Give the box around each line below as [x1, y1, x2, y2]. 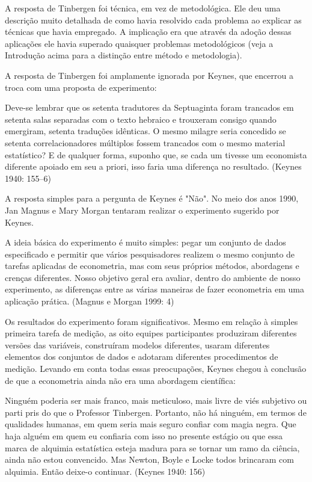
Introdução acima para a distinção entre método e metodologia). [5, 49, 242, 61]
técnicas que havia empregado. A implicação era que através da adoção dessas [5, 25, 292, 38]
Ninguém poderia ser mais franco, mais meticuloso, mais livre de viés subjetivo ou [5, 394, 307, 407]
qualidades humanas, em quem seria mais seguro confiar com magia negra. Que [5, 418, 296, 430]
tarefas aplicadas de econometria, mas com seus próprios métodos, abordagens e [5, 259, 299, 272]
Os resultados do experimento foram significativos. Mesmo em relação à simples [5, 315, 298, 327]
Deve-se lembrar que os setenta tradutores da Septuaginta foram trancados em [5, 101, 294, 114]
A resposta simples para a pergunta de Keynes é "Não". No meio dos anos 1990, [5, 192, 299, 205]
